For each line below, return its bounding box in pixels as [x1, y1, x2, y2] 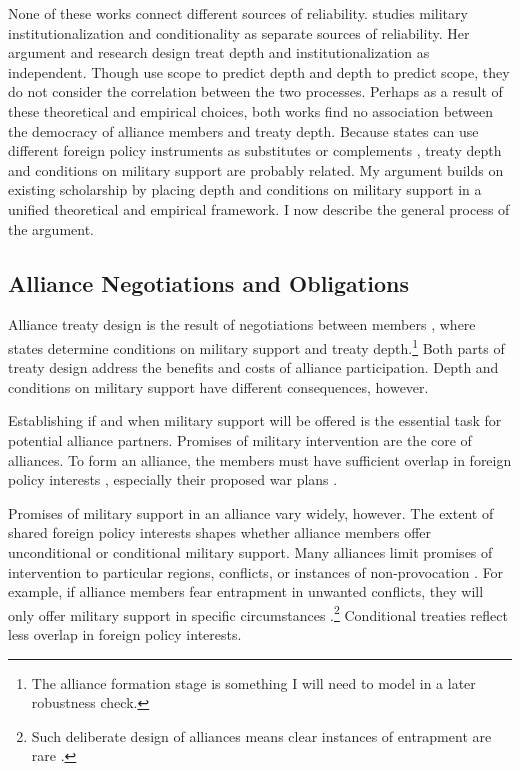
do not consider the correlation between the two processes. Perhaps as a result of [8, 81, 503, 102]
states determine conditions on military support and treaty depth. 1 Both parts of [8, 334, 505, 358]
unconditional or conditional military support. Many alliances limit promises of [8, 541, 493, 562]
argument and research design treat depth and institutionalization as [8, 42, 430, 63]
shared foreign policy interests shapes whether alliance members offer [8, 522, 431, 543]
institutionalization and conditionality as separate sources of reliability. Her [8, 22, 470, 43]
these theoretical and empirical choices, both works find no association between [8, 100, 494, 121]
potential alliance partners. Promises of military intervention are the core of [8, 429, 472, 450]
